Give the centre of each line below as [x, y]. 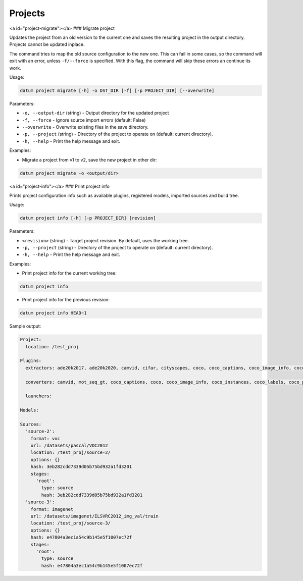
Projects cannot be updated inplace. [47, 44]
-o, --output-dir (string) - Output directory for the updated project [95, 113]
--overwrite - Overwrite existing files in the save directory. [85, 127]
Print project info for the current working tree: [69, 273]
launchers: [39, 396]
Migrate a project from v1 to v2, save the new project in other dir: [89, 160]
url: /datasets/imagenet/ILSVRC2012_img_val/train [94, 516]
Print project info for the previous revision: [66, 300]
